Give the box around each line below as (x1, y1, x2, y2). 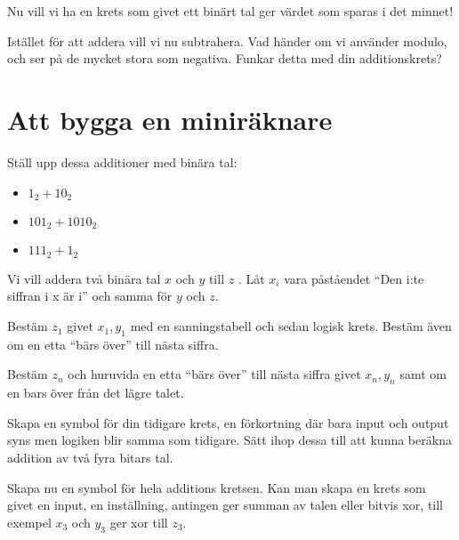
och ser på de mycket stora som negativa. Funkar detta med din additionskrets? (7, 49, 442, 68)
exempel (7, 512, 52, 531)
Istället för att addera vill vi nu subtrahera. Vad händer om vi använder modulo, (7, 31, 447, 50)
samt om (399, 365, 447, 383)
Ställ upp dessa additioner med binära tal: (7, 152, 238, 171)
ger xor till (109, 512, 168, 531)
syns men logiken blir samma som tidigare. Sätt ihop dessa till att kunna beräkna (7, 431, 452, 449)
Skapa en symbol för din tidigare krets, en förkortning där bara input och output (7, 413, 449, 431)
